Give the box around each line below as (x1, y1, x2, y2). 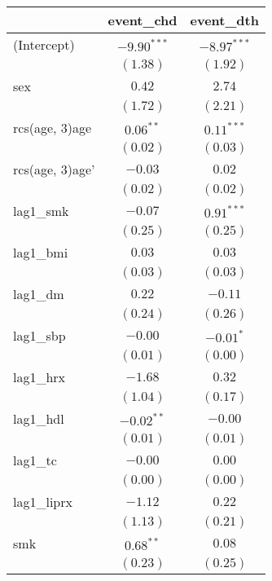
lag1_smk (13, 201, 69, 220)
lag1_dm (13, 284, 64, 303)
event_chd (107, 11, 178, 29)
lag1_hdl (13, 409, 64, 428)
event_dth (190, 11, 259, 29)
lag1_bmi (13, 243, 68, 262)
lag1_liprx (13, 492, 72, 511)
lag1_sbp (13, 326, 66, 345)
